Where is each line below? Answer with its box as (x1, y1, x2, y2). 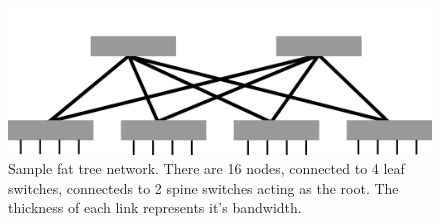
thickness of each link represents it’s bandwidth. (8, 197, 302, 218)
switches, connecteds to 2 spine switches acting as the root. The (8, 177, 399, 198)
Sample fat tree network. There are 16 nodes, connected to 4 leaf (8, 158, 405, 179)
